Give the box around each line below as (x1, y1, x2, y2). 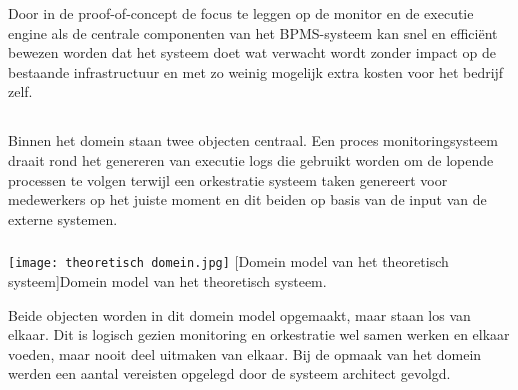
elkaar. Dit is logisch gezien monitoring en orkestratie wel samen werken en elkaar (8, 324, 510, 345)
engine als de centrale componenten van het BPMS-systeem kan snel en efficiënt (8, 22, 498, 43)
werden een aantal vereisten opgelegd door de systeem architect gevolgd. (8, 363, 451, 384)
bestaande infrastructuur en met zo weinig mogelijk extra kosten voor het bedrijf (8, 61, 504, 82)
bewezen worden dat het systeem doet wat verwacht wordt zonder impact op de (8, 42, 496, 63)
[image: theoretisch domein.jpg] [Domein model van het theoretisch (8, 251, 449, 272)
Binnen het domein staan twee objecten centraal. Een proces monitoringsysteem (8, 130, 498, 151)
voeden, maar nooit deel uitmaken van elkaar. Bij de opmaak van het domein (8, 343, 482, 364)
